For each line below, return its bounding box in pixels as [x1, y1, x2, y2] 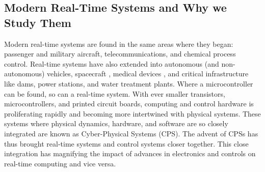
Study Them [4, 14, 71, 30]
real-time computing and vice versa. [4, 158, 116, 168]
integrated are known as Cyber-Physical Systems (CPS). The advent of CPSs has [4, 128, 258, 138]
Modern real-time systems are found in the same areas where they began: [4, 38, 233, 49]
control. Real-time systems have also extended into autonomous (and [4, 58, 219, 69]
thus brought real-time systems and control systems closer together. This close [4, 138, 249, 149]
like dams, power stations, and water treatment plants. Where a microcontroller [4, 78, 253, 89]
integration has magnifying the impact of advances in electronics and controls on [4, 148, 256, 159]
